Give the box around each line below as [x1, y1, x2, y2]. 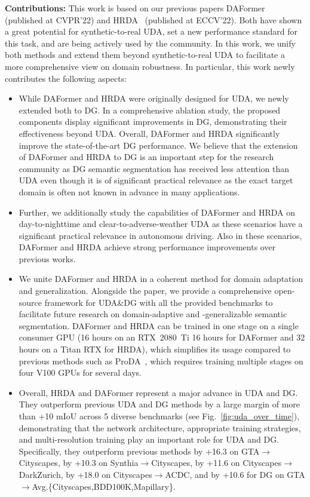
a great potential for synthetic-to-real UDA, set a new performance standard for [5, 25, 297, 38]
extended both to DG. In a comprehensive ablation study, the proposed [19, 103, 281, 116]
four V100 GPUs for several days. [19, 366, 142, 379]
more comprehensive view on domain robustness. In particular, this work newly [5, 60, 295, 72]
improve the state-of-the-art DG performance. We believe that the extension [19, 139, 298, 151]
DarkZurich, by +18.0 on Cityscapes [19, 468, 152, 480]
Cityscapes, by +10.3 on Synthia [19, 456, 139, 469]
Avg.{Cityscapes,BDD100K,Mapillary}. [32, 480, 176, 492]
